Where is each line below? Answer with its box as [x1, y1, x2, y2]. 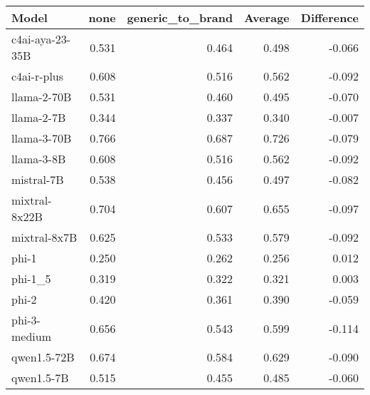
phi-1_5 [11, 270, 51, 287]
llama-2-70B [11, 88, 72, 105]
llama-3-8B [11, 150, 66, 167]
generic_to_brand [127, 9, 233, 26]
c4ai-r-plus [11, 68, 64, 84]
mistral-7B [11, 171, 64, 188]
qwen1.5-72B [11, 349, 75, 365]
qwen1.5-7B [11, 369, 69, 386]
